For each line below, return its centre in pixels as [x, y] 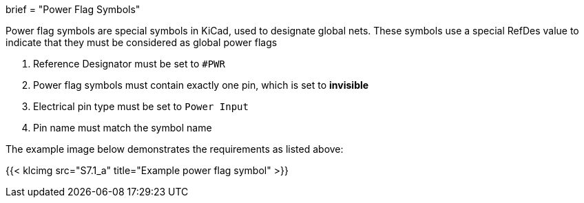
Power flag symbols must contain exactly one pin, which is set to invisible [201, 85]
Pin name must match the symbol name [123, 128]
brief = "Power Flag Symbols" [73, 9]
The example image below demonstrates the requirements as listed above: [175, 149]
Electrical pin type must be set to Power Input [141, 106]
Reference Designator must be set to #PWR [129, 64]
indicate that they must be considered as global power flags [142, 42]
